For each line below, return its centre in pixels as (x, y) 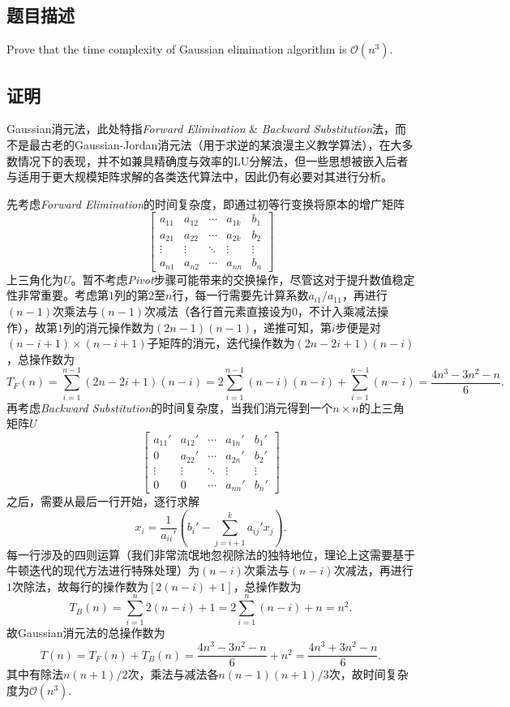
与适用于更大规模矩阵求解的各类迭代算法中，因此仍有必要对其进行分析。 (199, 177)
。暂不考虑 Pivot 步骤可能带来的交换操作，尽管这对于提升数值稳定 (243, 279)
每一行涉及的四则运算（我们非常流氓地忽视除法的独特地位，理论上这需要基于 (211, 554)
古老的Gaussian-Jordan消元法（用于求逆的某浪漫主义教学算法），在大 (221, 144)
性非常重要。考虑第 (58, 295)
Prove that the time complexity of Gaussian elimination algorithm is (177, 49)
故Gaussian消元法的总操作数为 (86, 633)
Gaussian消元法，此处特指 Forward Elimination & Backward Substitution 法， (201, 129)
